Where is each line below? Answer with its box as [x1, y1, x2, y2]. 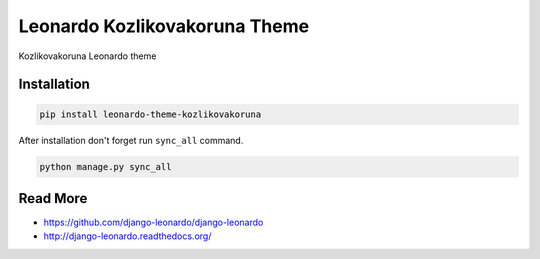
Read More [18, 190, 88, 207]
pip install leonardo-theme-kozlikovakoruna [39, 108, 262, 120]
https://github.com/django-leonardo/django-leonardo [43, 216, 264, 229]
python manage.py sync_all [39, 161, 172, 172]
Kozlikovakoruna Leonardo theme [18, 50, 157, 62]
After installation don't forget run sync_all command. [18, 134, 244, 146]
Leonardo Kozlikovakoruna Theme [18, 15, 310, 37]
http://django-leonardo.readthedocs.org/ [43, 230, 212, 242]
